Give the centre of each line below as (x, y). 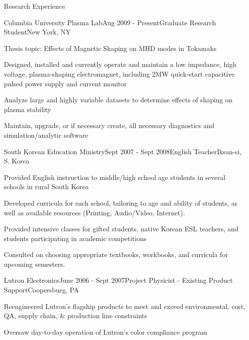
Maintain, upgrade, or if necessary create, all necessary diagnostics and (109, 125)
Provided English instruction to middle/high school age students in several (115, 177)
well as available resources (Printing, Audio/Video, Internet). (94, 212)
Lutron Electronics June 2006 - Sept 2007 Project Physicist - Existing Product (118, 280)
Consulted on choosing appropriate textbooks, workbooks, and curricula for (116, 254)
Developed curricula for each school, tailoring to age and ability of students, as (121, 202)
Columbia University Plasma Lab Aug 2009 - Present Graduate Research (110, 22)
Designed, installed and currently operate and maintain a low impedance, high (120, 64)
